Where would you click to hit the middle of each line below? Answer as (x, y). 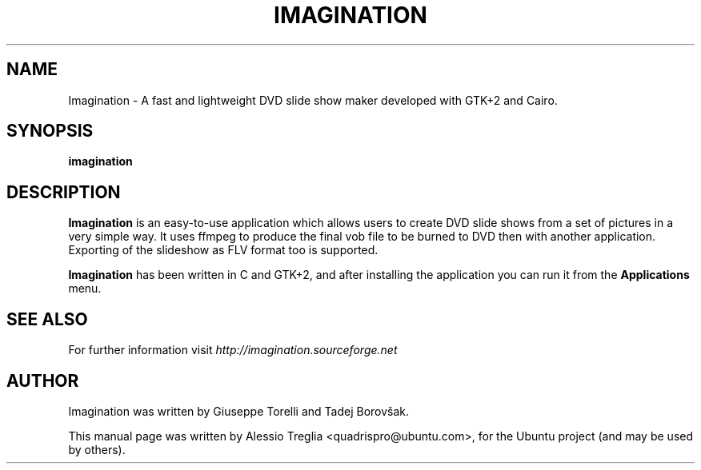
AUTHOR (43, 380)
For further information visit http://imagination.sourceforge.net (233, 350)
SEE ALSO (47, 319)
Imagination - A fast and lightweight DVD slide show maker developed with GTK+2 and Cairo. (313, 100)
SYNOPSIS (50, 131)
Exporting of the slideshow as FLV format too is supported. (223, 250)
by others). (97, 449)
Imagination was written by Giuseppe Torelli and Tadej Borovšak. (239, 411)
